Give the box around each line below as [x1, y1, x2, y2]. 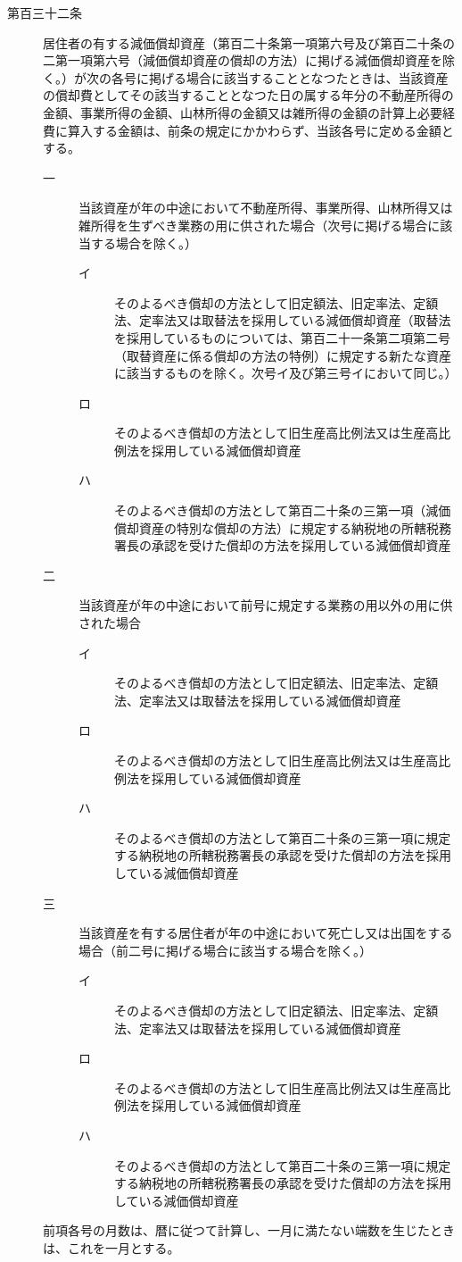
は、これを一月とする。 [43, 1238, 180, 1257]
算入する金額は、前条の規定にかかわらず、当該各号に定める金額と [67, 121, 454, 139]
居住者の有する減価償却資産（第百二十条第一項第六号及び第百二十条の [43, 33, 455, 52]
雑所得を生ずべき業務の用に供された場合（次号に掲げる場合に [78, 215, 441, 234]
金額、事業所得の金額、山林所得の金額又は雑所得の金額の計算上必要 [43, 103, 442, 121]
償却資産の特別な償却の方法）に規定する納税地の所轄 [114, 518, 426, 537]
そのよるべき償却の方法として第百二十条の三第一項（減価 [114, 501, 451, 520]
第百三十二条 [7, 4, 82, 21]
